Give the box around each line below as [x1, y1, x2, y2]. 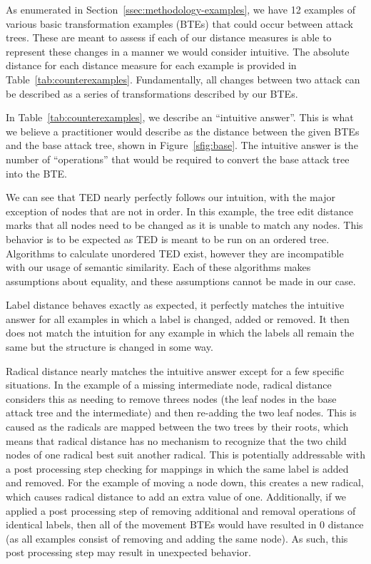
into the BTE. [6, 165, 67, 180]
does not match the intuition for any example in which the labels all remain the [6, 325, 355, 340]
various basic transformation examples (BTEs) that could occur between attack [6, 16, 354, 31]
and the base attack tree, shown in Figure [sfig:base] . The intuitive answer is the [6, 138, 358, 153]
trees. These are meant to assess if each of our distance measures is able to [6, 30, 332, 45]
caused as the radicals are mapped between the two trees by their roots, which [6, 419, 349, 434]
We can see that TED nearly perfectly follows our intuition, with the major [6, 190, 335, 205]
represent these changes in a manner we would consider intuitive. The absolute [6, 43, 350, 58]
